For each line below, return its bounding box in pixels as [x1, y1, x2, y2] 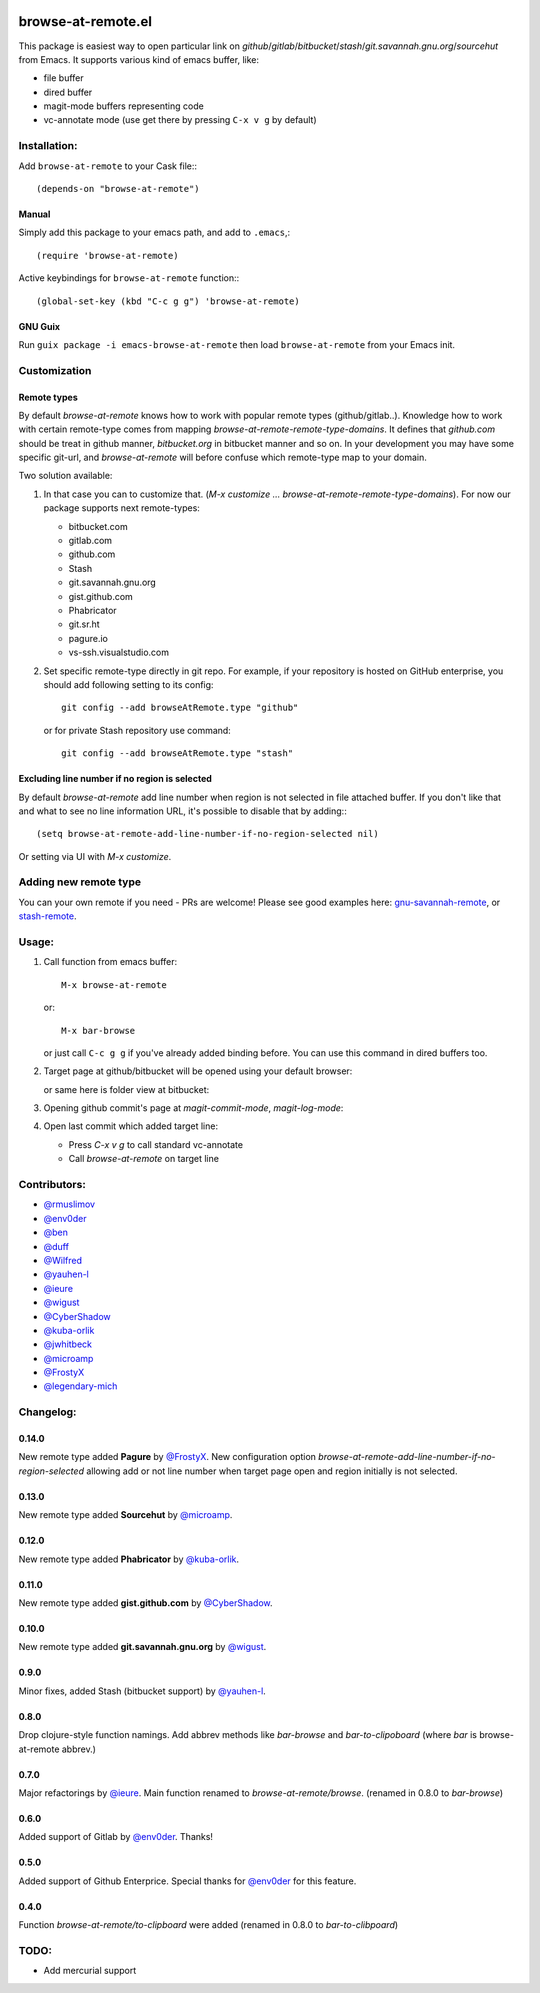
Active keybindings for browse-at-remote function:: [18, 272, 240, 284]
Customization [18, 363, 92, 377]
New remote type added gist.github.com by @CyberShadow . [18, 1596, 273, 1609]
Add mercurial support [43, 1965, 137, 1977]
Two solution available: [18, 470, 113, 482]
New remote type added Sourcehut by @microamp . [18, 1509, 233, 1521]
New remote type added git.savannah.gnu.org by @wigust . [18, 1641, 267, 1653]
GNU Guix [18, 320, 60, 332]
